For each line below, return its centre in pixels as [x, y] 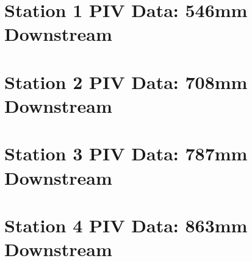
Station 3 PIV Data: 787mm [126, 153]
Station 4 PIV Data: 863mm [126, 225]
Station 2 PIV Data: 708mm [126, 81]
